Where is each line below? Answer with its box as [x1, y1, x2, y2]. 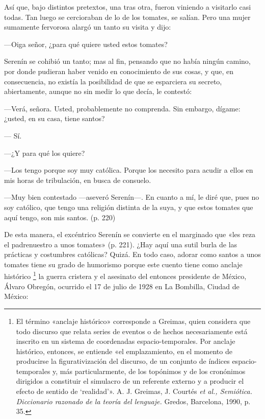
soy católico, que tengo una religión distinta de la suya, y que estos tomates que [4, 201, 253, 212]
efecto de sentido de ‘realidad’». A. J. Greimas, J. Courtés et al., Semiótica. [16, 386, 252, 397]
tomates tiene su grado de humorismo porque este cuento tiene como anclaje [4, 259, 243, 269]
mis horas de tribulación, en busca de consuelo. [4, 174, 151, 185]
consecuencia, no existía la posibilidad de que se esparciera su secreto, [4, 76, 222, 86]
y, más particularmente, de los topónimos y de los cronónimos [52, 365, 246, 376]
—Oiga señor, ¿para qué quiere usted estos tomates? [4, 38, 168, 49]
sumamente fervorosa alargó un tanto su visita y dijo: [4, 21, 171, 32]
